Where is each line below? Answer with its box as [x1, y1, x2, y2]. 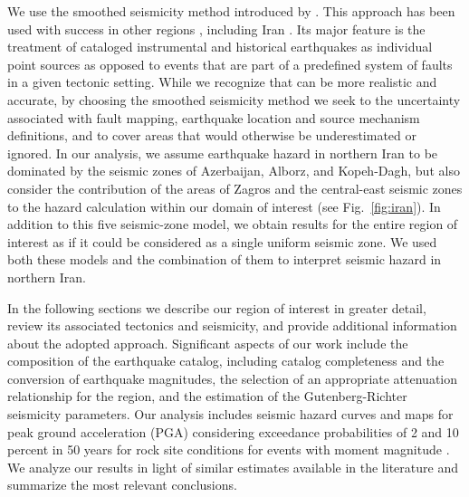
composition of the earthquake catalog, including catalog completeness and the [7, 351, 445, 370]
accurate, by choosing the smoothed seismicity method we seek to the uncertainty [7, 90, 461, 109]
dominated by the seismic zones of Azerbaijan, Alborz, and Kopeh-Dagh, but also [7, 161, 460, 180]
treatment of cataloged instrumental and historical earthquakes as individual [7, 37, 433, 56]
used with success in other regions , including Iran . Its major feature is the [7, 19, 426, 38]
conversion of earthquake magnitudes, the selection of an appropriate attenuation [7, 368, 458, 387]
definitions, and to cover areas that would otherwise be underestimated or [7, 126, 417, 145]
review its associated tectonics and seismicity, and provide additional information [7, 316, 457, 335]
